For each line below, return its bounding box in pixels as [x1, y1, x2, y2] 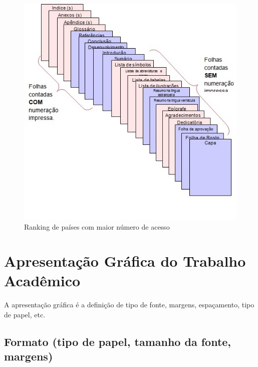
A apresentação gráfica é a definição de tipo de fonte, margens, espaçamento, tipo [4, 299, 254, 310]
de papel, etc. [4, 309, 46, 320]
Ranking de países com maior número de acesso [24, 221, 170, 232]
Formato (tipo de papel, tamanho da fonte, [4, 334, 231, 349]
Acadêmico [4, 270, 81, 291]
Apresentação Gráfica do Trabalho [4, 251, 246, 271]
